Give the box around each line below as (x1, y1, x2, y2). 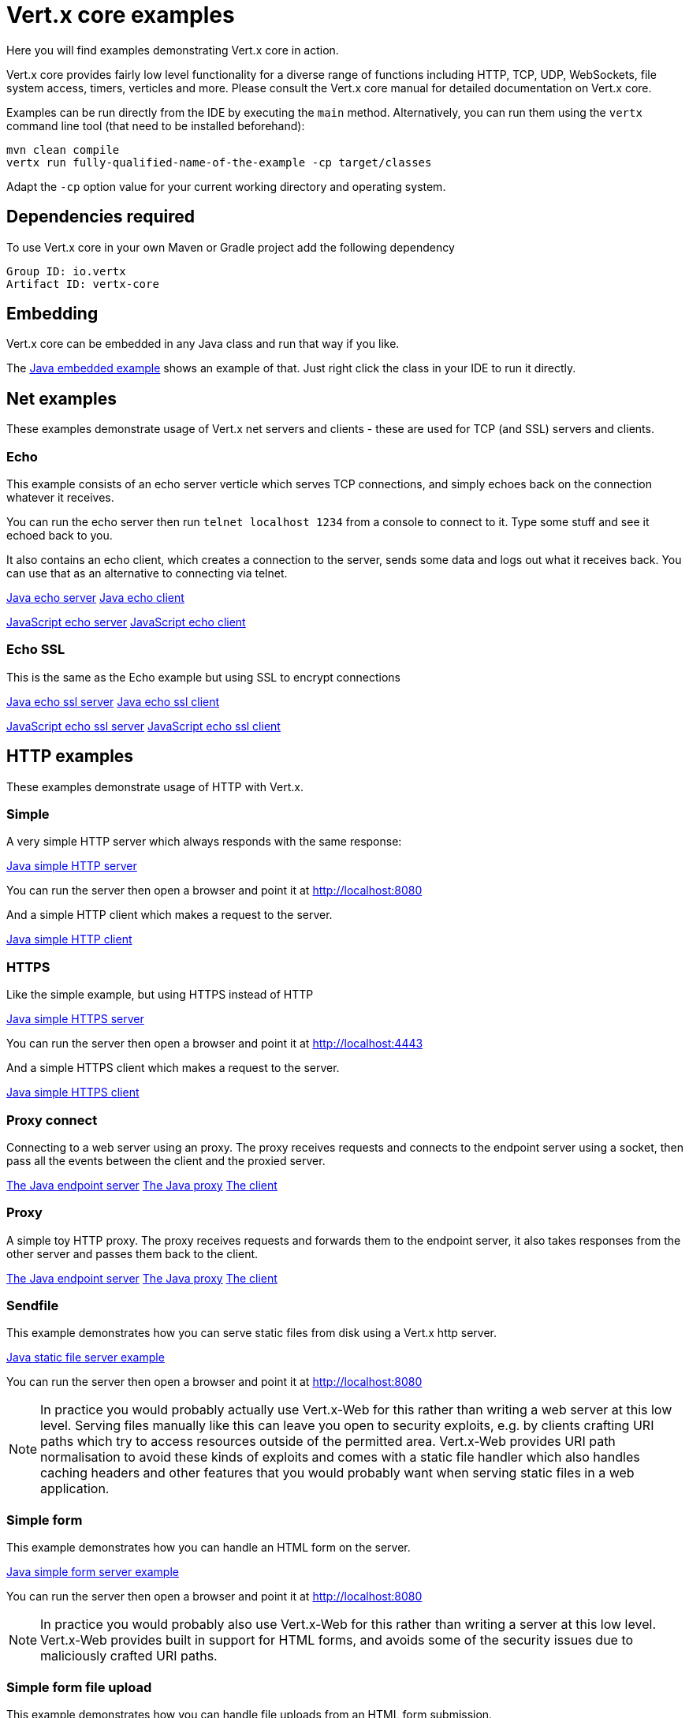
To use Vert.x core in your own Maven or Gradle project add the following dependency (6, 240, 455, 254)
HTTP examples (6, 746, 134, 767)
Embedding (6, 304, 99, 324)
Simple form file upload (6, 1679, 152, 1695)
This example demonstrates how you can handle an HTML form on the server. (6, 1541, 411, 1555)
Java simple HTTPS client (6, 1085, 140, 1100)
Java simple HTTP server (6, 859, 137, 873)
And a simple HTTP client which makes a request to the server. (6, 908, 333, 922)
